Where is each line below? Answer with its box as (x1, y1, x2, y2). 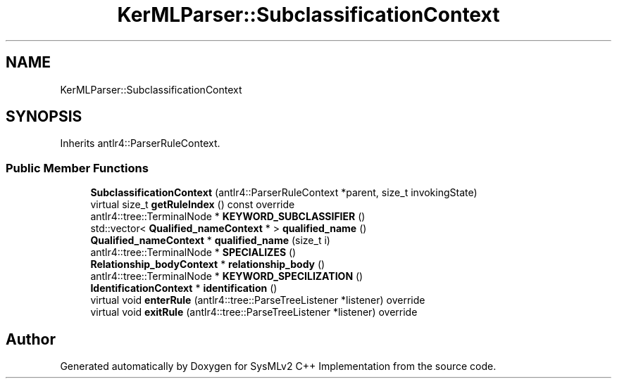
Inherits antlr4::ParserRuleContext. (60, 137, 220, 150)
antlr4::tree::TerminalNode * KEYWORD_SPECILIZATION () (90, 270, 363, 283)
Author (6, 330, 56, 348)
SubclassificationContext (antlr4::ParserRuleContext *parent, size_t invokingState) (90, 186, 478, 199)
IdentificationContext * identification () (90, 282, 278, 295)
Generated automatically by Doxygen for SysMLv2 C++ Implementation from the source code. (60, 360, 497, 373)
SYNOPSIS (6, 108, 82, 126)
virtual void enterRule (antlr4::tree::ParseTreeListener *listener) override (90, 294, 425, 307)
